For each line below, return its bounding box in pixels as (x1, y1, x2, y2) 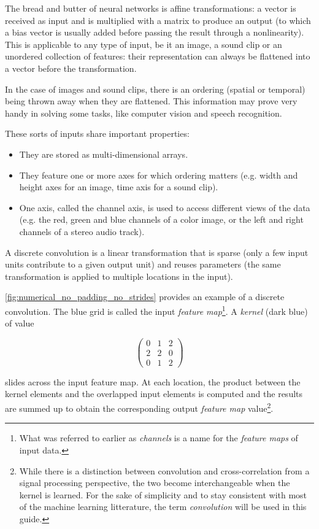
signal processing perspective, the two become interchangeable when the (19, 476, 290, 489)
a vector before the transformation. (5, 61, 137, 74)
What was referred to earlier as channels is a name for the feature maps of (19, 431, 298, 444)
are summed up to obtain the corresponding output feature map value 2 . (5, 400, 274, 414)
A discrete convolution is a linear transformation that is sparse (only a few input (5, 245, 309, 258)
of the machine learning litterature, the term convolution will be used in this (19, 500, 307, 513)
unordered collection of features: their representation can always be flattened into (5, 50, 310, 63)
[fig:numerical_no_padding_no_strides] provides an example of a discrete (5, 290, 285, 303)
